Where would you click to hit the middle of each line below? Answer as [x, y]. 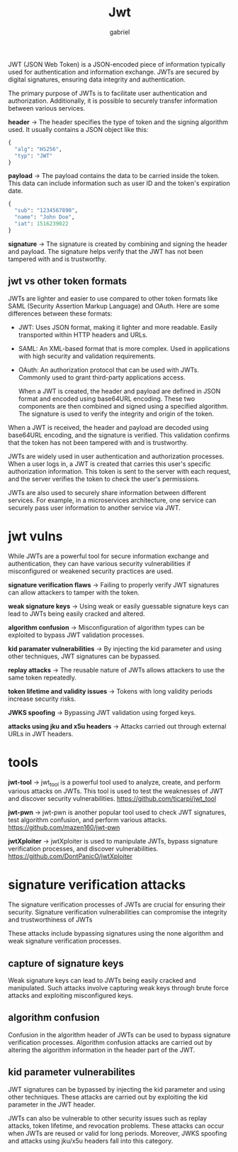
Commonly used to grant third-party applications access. [102, 377]
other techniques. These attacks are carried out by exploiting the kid [108, 1097]
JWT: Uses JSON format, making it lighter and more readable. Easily [118, 327]
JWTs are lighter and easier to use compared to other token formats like [113, 298]
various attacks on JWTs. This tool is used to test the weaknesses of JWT [116, 791]
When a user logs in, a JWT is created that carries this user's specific [109, 464]
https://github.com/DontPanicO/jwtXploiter [70, 856]
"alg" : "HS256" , [38, 149]
